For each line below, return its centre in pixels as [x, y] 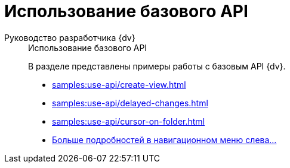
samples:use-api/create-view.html [119, 84]
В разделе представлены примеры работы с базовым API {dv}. [157, 66]
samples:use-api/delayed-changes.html [130, 103]
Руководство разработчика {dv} [70, 37]
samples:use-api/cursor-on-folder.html [129, 121]
